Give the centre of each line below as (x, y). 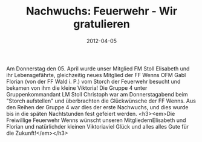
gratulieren (102, 24)
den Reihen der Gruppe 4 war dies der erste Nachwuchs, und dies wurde (97, 107)
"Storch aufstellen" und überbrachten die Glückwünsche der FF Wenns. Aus (101, 101)
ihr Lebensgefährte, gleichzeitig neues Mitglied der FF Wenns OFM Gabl (96, 75)
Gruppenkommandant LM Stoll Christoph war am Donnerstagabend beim (97, 94)
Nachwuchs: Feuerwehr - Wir (102, 11)
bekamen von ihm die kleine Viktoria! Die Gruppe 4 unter (77, 88)
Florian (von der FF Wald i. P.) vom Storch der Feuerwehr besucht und (93, 81)
